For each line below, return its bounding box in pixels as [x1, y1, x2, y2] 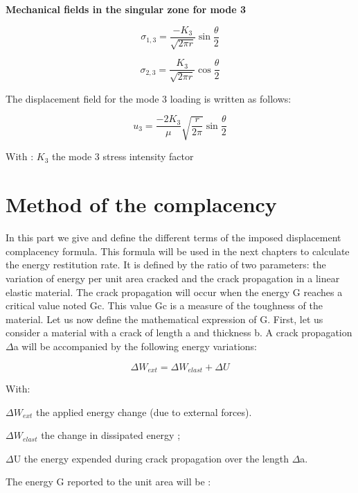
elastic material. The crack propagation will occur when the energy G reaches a [6, 284, 343, 299]
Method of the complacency [6, 190, 277, 218]
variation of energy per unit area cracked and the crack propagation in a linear [6, 270, 340, 285]
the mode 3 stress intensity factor [51, 149, 194, 164]
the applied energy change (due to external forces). [36, 404, 252, 419]
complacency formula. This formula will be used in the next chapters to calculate [6, 243, 350, 258]
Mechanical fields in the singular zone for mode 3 [6, 2, 247, 16]
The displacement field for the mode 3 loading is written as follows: [6, 91, 292, 105]
